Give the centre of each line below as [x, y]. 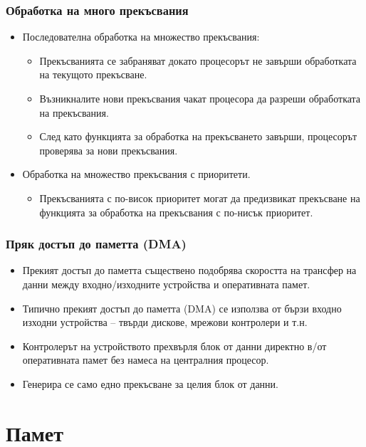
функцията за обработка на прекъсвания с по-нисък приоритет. [176, 212]
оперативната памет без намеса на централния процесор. [146, 360]
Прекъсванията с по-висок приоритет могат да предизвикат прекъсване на [200, 198]
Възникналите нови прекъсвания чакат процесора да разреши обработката [200, 98]
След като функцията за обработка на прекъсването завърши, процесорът [198, 136]
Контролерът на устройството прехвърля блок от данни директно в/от [174, 346]
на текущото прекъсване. [93, 74]
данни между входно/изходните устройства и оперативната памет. [166, 284]
